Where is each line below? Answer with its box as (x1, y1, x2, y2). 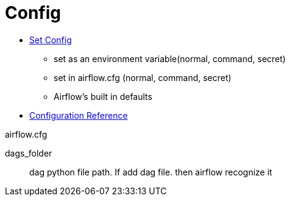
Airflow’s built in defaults (54, 91, 152, 102)
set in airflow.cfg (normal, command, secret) (54, 72, 232, 83)
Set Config (29, 34, 72, 45)
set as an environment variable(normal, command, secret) (54, 53, 286, 64)
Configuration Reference (29, 110, 128, 121)
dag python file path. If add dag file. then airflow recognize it (29, 166, 272, 177)
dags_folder (5, 147, 52, 158)
